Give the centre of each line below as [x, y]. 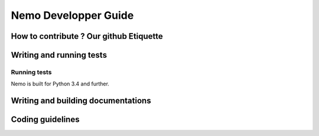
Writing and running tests [59, 55]
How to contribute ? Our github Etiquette [87, 36]
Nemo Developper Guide [72, 15]
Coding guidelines [45, 120]
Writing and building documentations [81, 101]
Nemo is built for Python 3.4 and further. [60, 84]
